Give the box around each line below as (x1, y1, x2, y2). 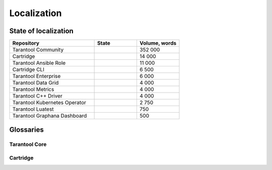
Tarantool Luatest (12, 106, 54, 113)
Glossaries (9, 126, 44, 134)
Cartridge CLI (12, 66, 45, 73)
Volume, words (139, 40, 177, 47)
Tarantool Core (9, 141, 47, 148)
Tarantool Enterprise (12, 73, 61, 80)
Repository (12, 40, 40, 47)
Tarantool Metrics (12, 86, 54, 93)
